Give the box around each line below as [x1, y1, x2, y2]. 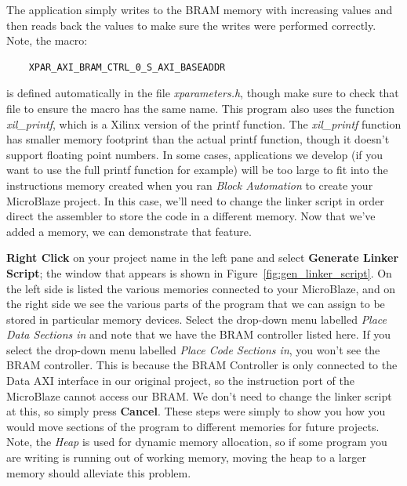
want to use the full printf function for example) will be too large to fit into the [6, 161, 388, 178]
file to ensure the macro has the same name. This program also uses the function [6, 100, 394, 116]
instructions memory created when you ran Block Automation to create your [6, 176, 373, 193]
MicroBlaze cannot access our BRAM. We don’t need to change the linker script [6, 387, 392, 404]
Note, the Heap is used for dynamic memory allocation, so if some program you [6, 433, 387, 450]
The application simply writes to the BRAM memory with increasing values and [6, 2, 393, 17]
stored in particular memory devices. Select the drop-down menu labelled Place [6, 310, 387, 327]
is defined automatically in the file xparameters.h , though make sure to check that [6, 85, 399, 101]
